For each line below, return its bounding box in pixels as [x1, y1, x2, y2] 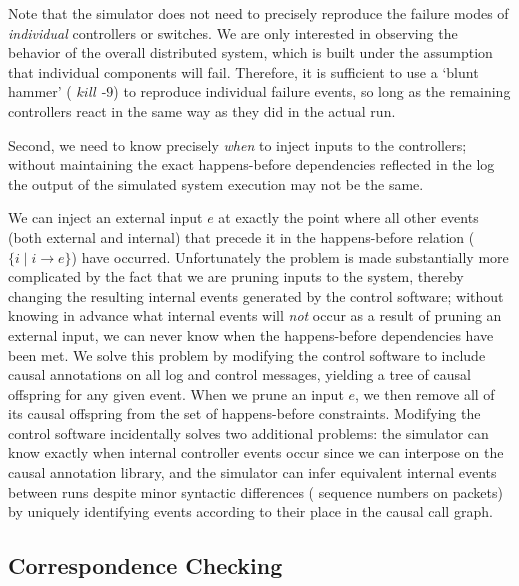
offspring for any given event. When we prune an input [8, 383, 344, 404]
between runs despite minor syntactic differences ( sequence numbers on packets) [8, 481, 503, 502]
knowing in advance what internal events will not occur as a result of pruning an [8, 305, 502, 326]
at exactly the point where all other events [218, 207, 479, 228]
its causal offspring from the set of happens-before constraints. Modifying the [8, 403, 481, 424]
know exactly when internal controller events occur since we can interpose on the [8, 442, 504, 463]
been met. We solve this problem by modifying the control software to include [8, 344, 486, 365]
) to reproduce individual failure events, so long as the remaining [113, 81, 511, 102]
